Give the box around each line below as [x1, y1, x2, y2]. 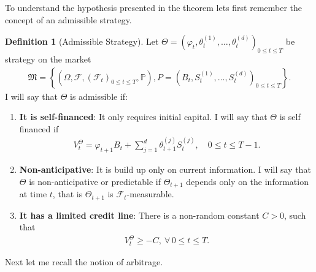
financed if [19, 122, 59, 135]
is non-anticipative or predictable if [29, 175, 161, 187]
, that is [52, 187, 83, 200]
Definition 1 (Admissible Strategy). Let [5, 35, 159, 48]
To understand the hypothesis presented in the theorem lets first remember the [5, 1, 303, 13]
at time [19, 187, 47, 200]
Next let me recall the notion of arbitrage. [5, 255, 163, 268]
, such [283, 208, 306, 221]
